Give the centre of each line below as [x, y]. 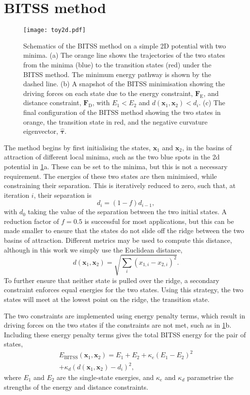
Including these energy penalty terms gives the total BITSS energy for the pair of [125, 334]
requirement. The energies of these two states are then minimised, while [110, 176]
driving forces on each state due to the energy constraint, [108, 93]
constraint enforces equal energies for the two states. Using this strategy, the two [124, 290]
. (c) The [212, 103]
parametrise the [210, 377]
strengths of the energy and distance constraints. [76, 387]
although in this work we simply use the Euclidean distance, [93, 249]
